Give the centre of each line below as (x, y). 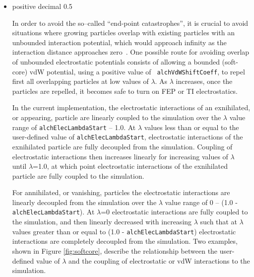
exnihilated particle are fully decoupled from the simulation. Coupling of (122, 146)
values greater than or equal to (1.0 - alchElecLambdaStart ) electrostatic (124, 231)
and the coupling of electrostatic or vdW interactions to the (159, 260)
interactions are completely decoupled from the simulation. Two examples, (125, 241)
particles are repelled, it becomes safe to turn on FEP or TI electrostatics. (125, 91)
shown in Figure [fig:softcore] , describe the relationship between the (115, 250)
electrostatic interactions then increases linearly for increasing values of (120, 156)
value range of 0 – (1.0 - (201, 202)
